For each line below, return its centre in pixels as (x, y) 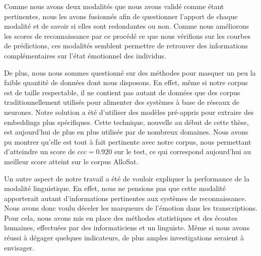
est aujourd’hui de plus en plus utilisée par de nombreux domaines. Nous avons (126, 132)
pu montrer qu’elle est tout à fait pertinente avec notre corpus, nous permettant (128, 141)
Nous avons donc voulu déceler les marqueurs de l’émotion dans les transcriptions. (131, 208)
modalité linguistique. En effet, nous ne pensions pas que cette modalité (115, 188)
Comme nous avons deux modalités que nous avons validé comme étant (114, 6)
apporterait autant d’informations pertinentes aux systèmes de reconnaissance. (125, 198)
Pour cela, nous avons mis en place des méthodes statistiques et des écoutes (121, 217)
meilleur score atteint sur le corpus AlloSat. (71, 161)
